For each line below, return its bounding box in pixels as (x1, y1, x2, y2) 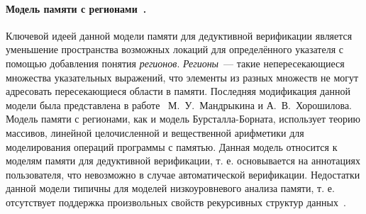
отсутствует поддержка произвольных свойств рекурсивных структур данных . (6, 194, 346, 209)
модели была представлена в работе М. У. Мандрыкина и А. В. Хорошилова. (6, 97, 352, 112)
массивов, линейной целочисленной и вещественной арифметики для (6, 125, 304, 140)
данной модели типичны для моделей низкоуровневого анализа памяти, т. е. (6, 181, 335, 196)
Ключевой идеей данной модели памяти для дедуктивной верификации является (6, 28, 353, 43)
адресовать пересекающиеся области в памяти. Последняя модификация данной (6, 84, 350, 98)
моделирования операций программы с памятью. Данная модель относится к (6, 139, 338, 154)
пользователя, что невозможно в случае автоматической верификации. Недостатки (6, 167, 360, 181)
